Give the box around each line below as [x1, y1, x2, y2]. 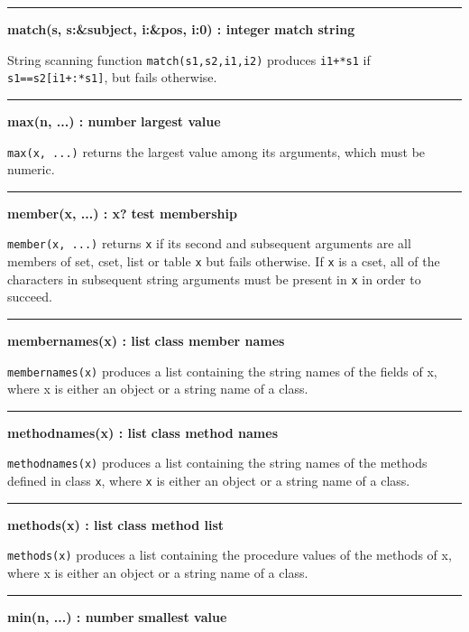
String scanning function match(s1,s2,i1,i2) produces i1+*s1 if [7, 50, 371, 69]
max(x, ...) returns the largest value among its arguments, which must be [7, 142, 426, 161]
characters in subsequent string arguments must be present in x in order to [7, 269, 421, 288]
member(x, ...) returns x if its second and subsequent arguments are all [7, 234, 411, 253]
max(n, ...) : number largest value [7, 111, 221, 130]
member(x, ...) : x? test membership [7, 203, 237, 222]
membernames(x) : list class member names [7, 330, 285, 349]
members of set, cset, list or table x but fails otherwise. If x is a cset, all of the [7, 252, 440, 270]
